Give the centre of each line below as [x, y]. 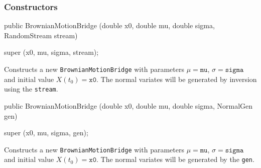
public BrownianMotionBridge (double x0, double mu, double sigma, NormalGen [128, 105]
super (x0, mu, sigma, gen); [46, 133]
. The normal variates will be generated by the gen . [175, 159]
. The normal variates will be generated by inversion [177, 79]
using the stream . [31, 89]
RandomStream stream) [41, 35]
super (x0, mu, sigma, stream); [51, 52]
